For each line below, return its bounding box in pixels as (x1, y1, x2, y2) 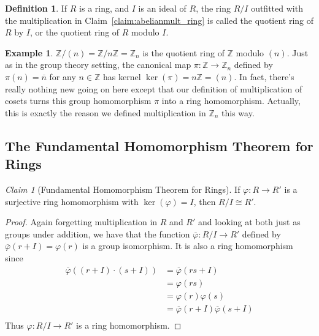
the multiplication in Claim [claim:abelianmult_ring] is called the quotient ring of (5, 13, 314, 26)
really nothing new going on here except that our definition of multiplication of (5, 82, 302, 95)
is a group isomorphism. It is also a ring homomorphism (82, 239, 293, 252)
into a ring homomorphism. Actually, (161, 94, 301, 107)
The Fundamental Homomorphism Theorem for (5, 136, 313, 155)
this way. (221, 106, 255, 119)
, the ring (196, 2, 231, 14)
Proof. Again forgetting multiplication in (5, 215, 158, 228)
